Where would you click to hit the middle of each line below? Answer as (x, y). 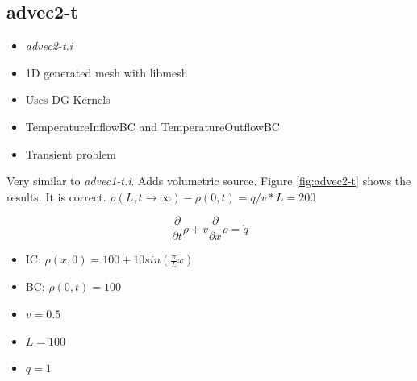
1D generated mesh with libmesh (106, 72)
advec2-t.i (49, 46)
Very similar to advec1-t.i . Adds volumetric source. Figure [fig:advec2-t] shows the (209, 181)
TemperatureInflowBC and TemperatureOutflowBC (152, 126)
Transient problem (71, 153)
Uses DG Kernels (68, 99)
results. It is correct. (56, 196)
